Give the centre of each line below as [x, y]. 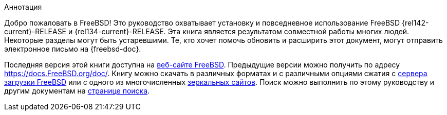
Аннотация [23, 7]
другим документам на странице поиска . [77, 91]
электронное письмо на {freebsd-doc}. [73, 49]
